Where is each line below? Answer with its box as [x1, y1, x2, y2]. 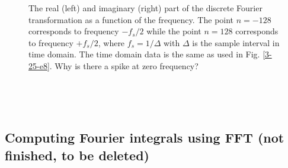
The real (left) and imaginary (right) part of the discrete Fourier [28, 2, 263, 14]
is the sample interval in [192, 36, 280, 49]
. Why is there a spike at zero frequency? [49, 59, 199, 72]
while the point [146, 25, 201, 37]
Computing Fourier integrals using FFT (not [5, 128, 284, 147]
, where [98, 36, 125, 49]
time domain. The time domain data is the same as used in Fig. [28, 48, 260, 60]
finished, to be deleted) [5, 146, 149, 164]
